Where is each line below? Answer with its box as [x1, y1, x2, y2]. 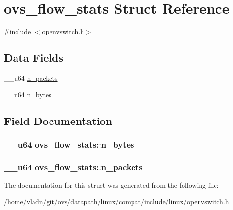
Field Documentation [4, 113, 113, 128]
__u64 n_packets [4, 72, 58, 83]
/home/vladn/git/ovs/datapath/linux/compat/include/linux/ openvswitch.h [4, 196, 229, 206]
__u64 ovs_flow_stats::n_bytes [4, 138, 134, 150]
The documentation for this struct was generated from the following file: [4, 179, 219, 190]
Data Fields [4, 50, 64, 65]
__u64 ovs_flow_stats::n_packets [4, 160, 143, 173]
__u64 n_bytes [4, 89, 51, 99]
